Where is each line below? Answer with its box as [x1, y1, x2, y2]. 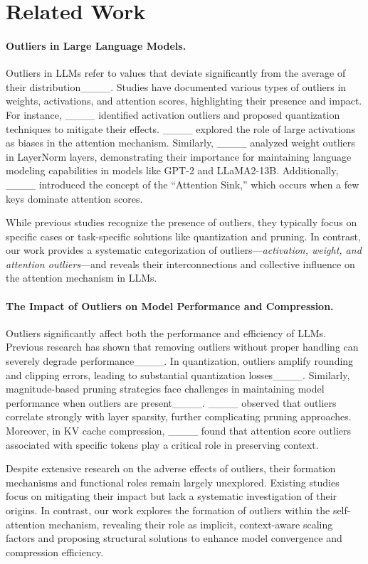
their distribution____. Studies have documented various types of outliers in [6, 79, 347, 94]
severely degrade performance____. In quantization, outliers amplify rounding [6, 353, 354, 368]
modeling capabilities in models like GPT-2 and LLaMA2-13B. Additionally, [6, 163, 339, 178]
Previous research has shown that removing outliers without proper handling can [6, 339, 359, 354]
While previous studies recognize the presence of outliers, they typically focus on [6, 215, 357, 230]
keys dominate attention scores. [6, 191, 143, 206]
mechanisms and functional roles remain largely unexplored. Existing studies [6, 474, 340, 489]
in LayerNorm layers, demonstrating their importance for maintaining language [6, 149, 352, 164]
